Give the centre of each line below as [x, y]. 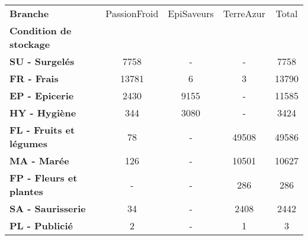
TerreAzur [244, 13]
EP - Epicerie [42, 95]
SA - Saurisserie [48, 208]
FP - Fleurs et [44, 178]
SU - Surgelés [42, 61]
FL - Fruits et [42, 130]
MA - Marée [39, 160]
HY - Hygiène [43, 113]
